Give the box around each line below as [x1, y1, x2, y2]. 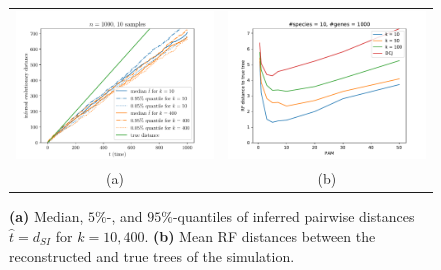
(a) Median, [9, 206, 84, 227]
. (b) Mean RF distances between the [144, 225, 376, 246]
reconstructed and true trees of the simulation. [9, 245, 295, 266]
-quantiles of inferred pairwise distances [172, 206, 415, 227]
